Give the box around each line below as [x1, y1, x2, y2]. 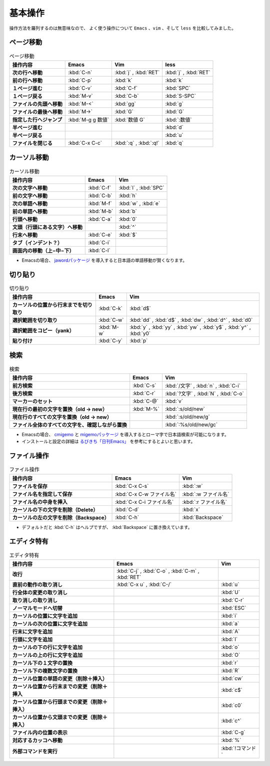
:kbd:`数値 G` [114, 116, 145, 123]
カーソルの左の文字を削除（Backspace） [12, 514, 109, 521]
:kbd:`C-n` [68, 69, 92, 76]
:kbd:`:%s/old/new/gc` [165, 421, 218, 428]
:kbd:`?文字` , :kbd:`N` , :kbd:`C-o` [165, 390, 244, 397]
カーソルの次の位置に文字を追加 [12, 620, 87, 627]
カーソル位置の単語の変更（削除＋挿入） [12, 675, 107, 682]
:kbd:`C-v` [68, 84, 92, 91]
